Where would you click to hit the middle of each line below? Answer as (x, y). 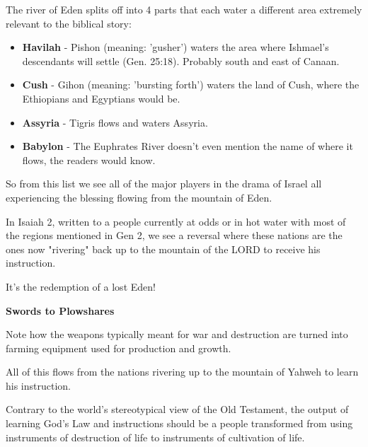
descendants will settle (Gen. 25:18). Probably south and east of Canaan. (181, 60)
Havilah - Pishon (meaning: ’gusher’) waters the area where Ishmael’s (176, 47)
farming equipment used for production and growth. (119, 348)
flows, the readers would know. (89, 159)
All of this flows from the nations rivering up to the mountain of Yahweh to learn (182, 372)
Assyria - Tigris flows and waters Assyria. (115, 122)
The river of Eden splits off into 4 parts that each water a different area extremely (184, 9)
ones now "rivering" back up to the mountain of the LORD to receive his (163, 249)
